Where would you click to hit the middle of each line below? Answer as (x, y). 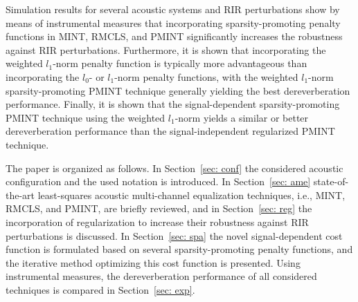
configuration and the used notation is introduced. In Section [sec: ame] (158, 181)
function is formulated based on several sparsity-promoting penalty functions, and (179, 249)
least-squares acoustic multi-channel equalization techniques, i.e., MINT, (191, 195)
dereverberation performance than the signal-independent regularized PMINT (170, 131)
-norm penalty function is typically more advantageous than (180, 63)
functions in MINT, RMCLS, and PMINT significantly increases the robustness (174, 36)
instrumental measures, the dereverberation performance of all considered (161, 276)
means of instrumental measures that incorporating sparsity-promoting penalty (173, 22)
